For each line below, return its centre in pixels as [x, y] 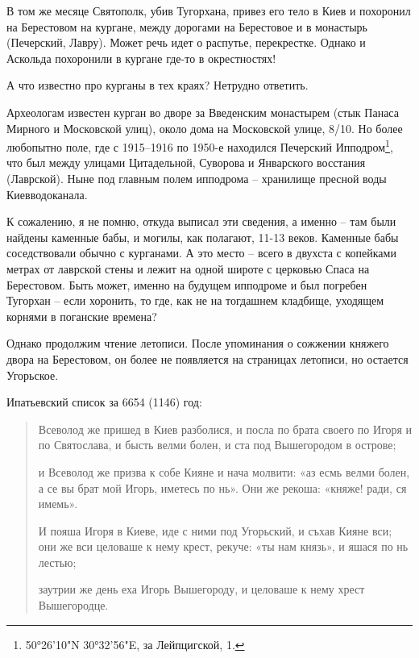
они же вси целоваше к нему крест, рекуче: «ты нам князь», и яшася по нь [223, 546]
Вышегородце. [73, 605]
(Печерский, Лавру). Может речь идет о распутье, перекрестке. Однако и [186, 42]
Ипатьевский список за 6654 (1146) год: [104, 402]
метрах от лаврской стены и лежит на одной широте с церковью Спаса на [188, 268]
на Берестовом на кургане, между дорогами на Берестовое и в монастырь [187, 26]
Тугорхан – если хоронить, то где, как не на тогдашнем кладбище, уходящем [195, 300]
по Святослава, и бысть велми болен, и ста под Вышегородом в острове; [217, 445]
